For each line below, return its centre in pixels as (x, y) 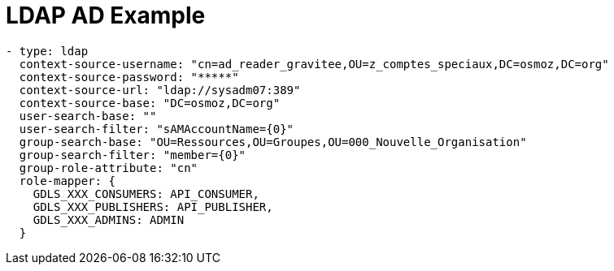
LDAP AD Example (106, 15)
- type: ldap (47, 51)
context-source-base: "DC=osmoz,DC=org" (150, 103)
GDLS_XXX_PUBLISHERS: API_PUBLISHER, (153, 206)
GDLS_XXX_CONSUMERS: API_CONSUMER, (146, 194)
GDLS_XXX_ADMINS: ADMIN (109, 219)
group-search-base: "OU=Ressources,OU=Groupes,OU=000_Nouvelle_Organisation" (273, 142)
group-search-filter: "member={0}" (133, 155)
